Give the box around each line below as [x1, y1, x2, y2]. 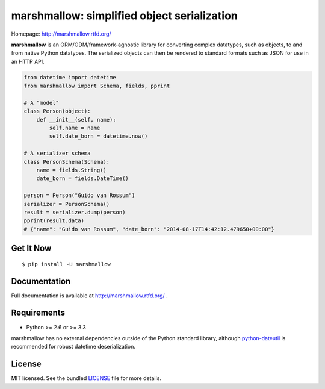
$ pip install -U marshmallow [22, 261, 111, 267]
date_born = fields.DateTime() [36, 175, 129, 182]
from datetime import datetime [23, 74, 117, 81]
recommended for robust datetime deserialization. [11, 343, 135, 350]
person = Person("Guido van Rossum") [23, 192, 135, 199]
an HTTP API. [11, 58, 45, 65]
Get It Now [11, 243, 52, 254]
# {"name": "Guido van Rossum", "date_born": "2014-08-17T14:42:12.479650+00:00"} [23, 226, 275, 232]
